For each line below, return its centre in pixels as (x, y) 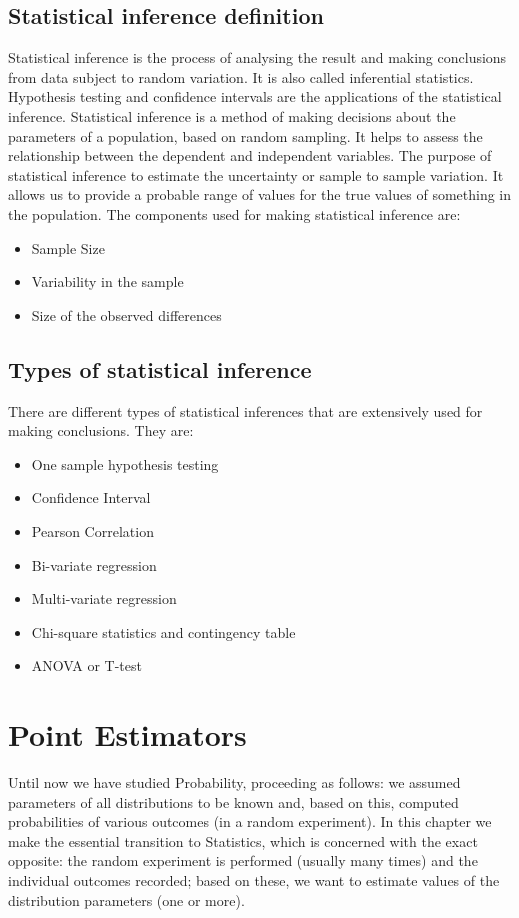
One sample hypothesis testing (125, 463)
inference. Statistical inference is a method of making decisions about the (232, 115)
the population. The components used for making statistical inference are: (234, 213)
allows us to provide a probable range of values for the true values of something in (260, 194)
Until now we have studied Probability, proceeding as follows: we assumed (234, 782)
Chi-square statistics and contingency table (163, 631)
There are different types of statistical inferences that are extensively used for (245, 410)
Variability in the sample (107, 281)
